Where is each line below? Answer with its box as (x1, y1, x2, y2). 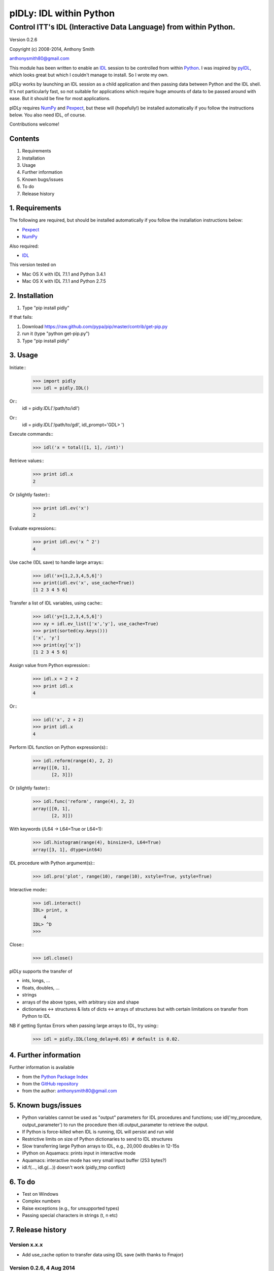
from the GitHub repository (22, 1081, 79, 1087)
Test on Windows (22, 1191, 58, 1197)
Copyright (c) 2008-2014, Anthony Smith (9, 46, 95, 52)
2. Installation (9, 291, 54, 300)
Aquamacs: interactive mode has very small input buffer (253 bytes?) (22, 1157, 167, 1163)
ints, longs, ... (22, 978, 50, 984)
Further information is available (9, 1064, 75, 1070)
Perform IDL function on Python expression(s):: (9, 744, 109, 750)
